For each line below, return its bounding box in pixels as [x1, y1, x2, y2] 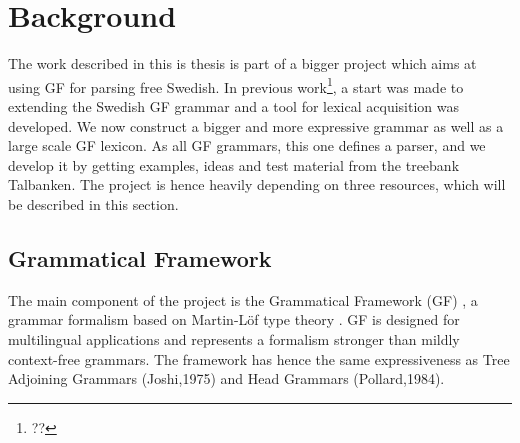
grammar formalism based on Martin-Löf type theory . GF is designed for [8, 309, 460, 330]
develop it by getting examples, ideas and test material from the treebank [8, 154, 460, 175]
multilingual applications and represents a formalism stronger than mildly [8, 328, 460, 349]
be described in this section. [8, 193, 179, 214]
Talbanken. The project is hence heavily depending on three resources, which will [8, 174, 506, 195]
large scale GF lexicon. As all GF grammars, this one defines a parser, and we [8, 135, 486, 156]
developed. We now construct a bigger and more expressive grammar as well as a [8, 115, 504, 136]
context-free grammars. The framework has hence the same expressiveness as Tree [8, 348, 510, 369]
